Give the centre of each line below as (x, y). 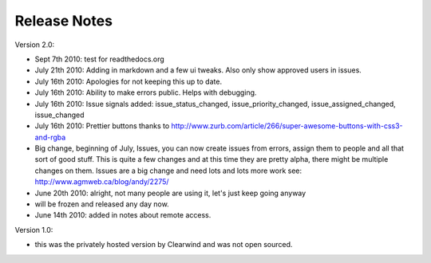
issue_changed (59, 115)
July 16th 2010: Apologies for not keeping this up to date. (129, 81)
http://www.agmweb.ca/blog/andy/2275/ (102, 182)
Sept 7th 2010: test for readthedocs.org (100, 59)
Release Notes (64, 21)
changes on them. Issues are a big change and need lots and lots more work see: (168, 171)
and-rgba (50, 137)
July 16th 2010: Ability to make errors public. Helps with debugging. (146, 92)
